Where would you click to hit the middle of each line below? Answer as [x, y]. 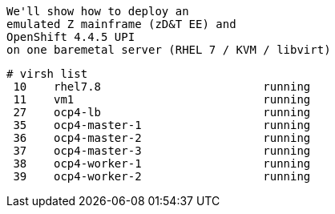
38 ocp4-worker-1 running [162, 164]
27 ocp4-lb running [162, 112]
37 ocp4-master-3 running [162, 151]
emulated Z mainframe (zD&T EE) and [121, 24]
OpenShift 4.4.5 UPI [71, 37]
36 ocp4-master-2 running [162, 138]
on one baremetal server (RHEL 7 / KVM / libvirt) [169, 50]
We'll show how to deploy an [98, 11]
